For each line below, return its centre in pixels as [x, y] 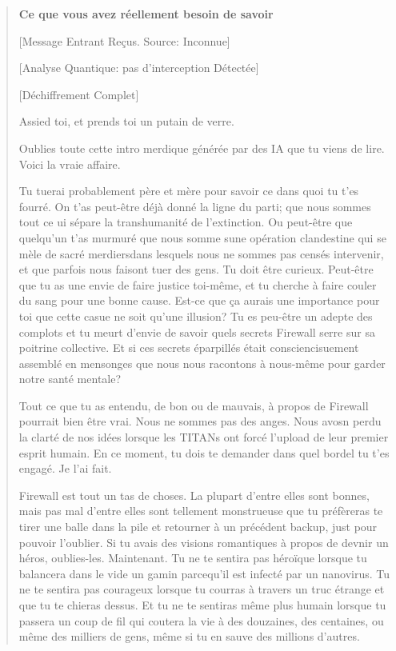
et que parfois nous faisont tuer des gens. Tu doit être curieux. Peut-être [196, 269]
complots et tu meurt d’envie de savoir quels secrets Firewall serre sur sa [197, 331]
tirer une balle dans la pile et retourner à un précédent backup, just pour [198, 527]
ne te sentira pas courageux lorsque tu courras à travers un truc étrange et [202, 589]
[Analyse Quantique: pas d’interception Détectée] [139, 68]
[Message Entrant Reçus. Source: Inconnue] [124, 40]
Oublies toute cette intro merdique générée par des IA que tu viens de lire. [202, 148]
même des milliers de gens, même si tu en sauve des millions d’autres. [189, 636]
